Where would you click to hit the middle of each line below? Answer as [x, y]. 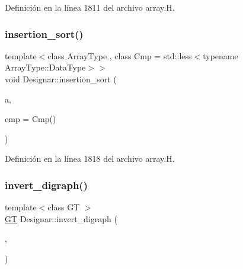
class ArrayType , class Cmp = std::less [120, 55]
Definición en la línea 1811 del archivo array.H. [90, 7]
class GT [64, 207]
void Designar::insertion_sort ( [61, 79]
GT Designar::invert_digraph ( [61, 218]
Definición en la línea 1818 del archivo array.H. [90, 158]
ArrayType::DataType [45, 67]
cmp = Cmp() [31, 119]
